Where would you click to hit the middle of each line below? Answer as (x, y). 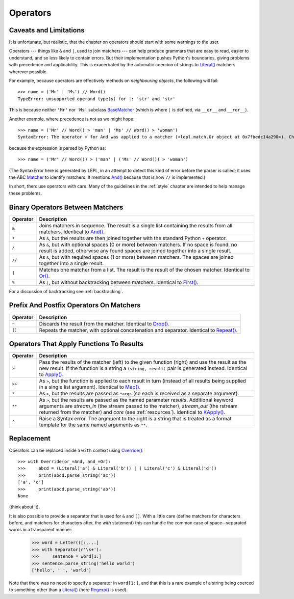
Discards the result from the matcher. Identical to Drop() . (104, 324)
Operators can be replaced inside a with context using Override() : (76, 450)
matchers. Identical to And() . (72, 232)
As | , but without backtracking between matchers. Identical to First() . (119, 282)
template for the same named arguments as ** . (93, 425)
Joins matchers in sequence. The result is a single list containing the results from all (136, 225)
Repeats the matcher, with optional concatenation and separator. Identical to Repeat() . (138, 330)
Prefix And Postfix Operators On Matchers (75, 305)
